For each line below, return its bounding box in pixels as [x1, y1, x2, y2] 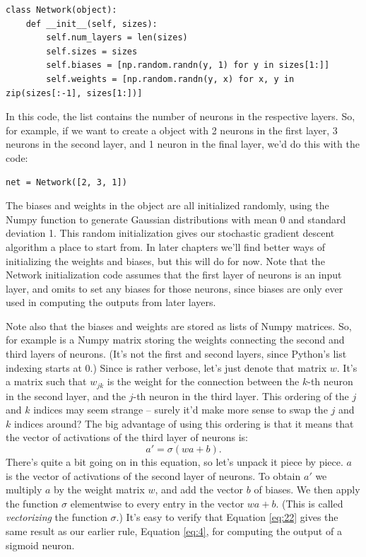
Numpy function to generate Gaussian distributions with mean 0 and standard [6, 211, 346, 226]
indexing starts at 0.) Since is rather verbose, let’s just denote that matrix [6, 360, 327, 375]
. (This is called [276, 496, 343, 510]
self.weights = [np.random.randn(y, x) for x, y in [46, 74, 295, 84]
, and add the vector [155, 482, 244, 497]
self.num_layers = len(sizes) [46, 33, 188, 43]
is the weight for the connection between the [107, 374, 300, 389]
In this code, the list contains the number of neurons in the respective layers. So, [6, 109, 355, 124]
